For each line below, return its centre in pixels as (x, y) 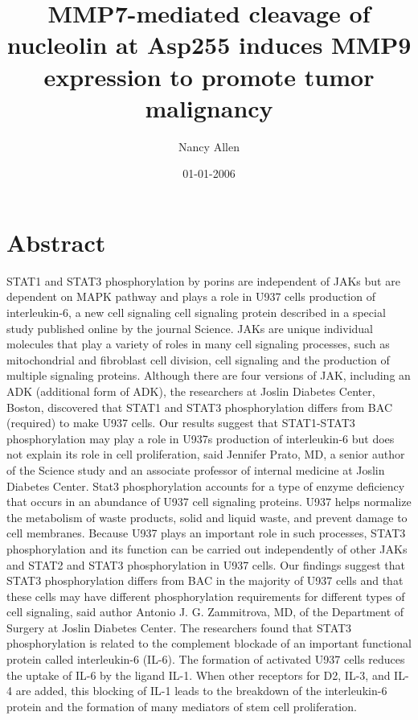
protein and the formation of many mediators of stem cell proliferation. (182, 706)
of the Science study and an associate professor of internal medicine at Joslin (196, 469)
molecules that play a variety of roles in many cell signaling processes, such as (198, 344)
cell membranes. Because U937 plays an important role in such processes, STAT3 (206, 533)
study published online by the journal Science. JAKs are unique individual (190, 328)
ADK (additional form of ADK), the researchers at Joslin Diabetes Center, (191, 391)
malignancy (209, 107)
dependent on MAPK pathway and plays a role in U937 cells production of (191, 296)
